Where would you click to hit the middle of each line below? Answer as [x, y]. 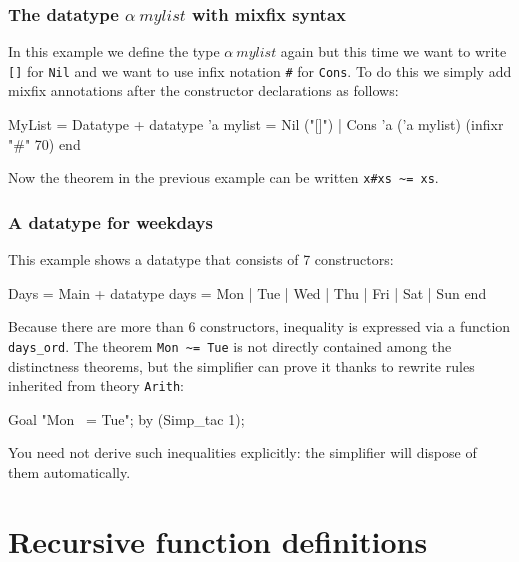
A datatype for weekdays [110, 221]
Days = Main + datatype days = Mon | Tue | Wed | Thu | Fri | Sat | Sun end [247, 292]
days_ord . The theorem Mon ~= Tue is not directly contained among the [230, 345]
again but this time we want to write [393, 51]
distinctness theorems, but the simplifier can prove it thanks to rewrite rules [241, 365]
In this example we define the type [114, 51]
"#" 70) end [44, 143]
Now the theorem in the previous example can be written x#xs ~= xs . [223, 177]
